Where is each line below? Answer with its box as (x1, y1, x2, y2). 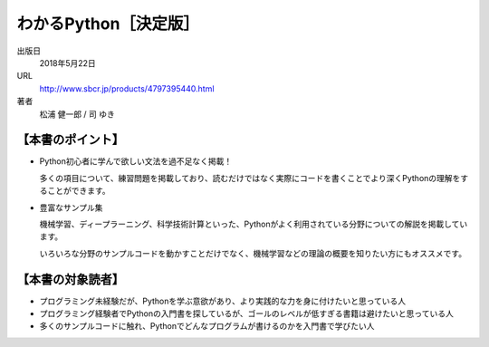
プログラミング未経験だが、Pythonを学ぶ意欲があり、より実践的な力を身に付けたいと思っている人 (39, 295, 407, 306)
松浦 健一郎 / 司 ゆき (39, 109, 115, 120)
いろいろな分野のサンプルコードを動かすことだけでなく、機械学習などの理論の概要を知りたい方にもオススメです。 (39, 247, 466, 258)
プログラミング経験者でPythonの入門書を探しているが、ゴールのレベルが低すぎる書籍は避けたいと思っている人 (39, 308, 455, 319)
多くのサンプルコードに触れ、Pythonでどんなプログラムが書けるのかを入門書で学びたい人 (39, 321, 375, 332)
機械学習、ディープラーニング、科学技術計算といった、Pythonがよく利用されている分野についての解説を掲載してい (39, 218, 468, 229)
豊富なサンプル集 (39, 202, 103, 213)
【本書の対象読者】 (16, 272, 124, 287)
